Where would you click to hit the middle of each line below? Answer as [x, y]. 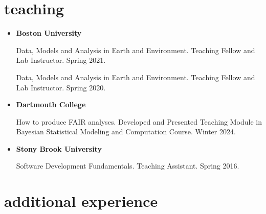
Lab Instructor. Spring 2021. [61, 60]
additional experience [81, 201]
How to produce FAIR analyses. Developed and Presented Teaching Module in [139, 121]
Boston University [49, 33]
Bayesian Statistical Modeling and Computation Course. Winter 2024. [126, 132]
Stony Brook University [59, 148]
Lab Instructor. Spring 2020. [61, 87]
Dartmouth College [51, 104]
